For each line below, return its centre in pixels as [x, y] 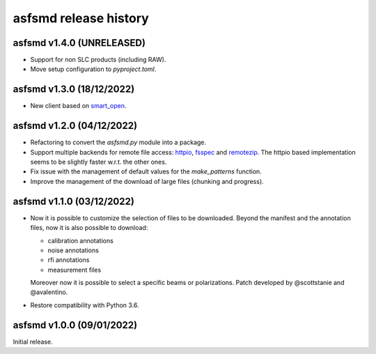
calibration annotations [81, 240]
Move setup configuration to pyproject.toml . [93, 69]
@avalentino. [49, 292]
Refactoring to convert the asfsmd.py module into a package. [118, 142]
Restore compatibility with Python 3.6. [85, 305]
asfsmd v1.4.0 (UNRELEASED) [79, 43]
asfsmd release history [81, 18]
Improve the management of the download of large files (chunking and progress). [147, 181]
